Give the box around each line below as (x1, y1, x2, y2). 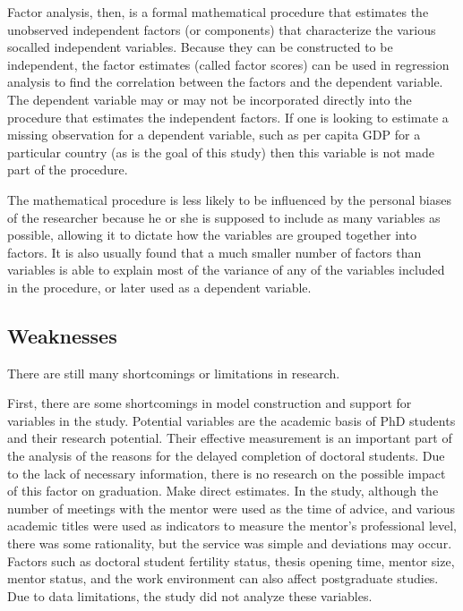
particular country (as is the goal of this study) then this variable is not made (7, 142, 435, 161)
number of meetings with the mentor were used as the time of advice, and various (7, 498, 456, 517)
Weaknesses (7, 321, 117, 349)
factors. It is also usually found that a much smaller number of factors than (7, 242, 422, 261)
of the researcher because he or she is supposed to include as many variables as (7, 208, 441, 226)
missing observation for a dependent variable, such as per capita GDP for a (7, 125, 421, 144)
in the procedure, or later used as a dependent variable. (7, 277, 312, 296)
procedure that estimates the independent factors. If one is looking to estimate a (7, 107, 449, 126)
